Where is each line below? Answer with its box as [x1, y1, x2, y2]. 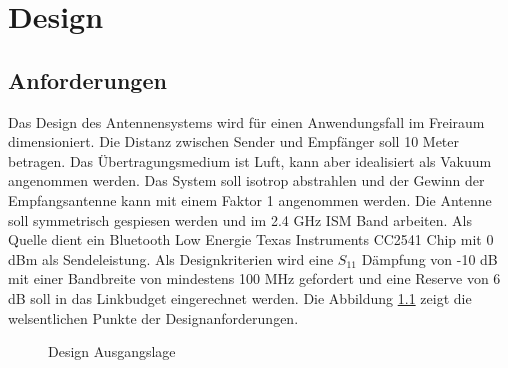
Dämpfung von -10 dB [361, 248, 498, 269]
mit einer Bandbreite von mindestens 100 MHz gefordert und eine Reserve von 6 [8, 268, 501, 289]
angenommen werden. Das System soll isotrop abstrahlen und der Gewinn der [8, 170, 485, 191]
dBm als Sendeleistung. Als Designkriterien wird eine [8, 248, 334, 269]
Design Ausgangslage [48, 341, 176, 362]
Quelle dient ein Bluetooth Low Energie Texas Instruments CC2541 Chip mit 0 [8, 229, 494, 250]
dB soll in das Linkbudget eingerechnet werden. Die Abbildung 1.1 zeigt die [8, 287, 472, 308]
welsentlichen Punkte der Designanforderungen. [8, 307, 299, 328]
